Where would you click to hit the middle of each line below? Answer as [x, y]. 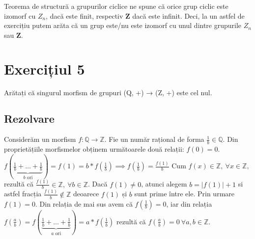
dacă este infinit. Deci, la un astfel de [188, 15]
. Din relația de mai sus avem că [84, 203]
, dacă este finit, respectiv [85, 15]
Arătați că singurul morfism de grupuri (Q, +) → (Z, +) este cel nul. [108, 92]
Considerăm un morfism [40, 139]
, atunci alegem [164, 184]
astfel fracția [23, 194]
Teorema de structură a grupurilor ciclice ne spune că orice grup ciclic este [116, 6]
